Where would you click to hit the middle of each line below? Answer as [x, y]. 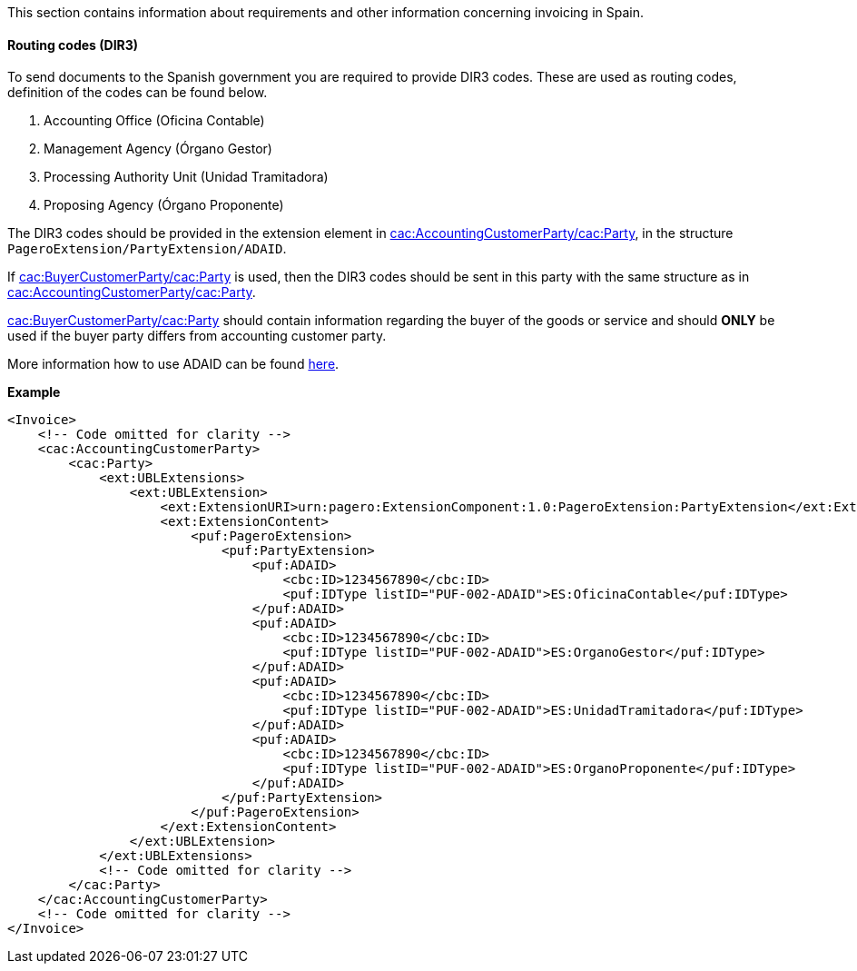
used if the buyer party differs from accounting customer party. [197, 336]
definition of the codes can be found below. [138, 93]
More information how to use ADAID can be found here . [173, 364]
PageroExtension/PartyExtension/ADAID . [147, 249]
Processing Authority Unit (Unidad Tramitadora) [186, 177]
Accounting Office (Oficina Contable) [154, 121]
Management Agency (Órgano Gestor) [158, 149]
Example [34, 392]
